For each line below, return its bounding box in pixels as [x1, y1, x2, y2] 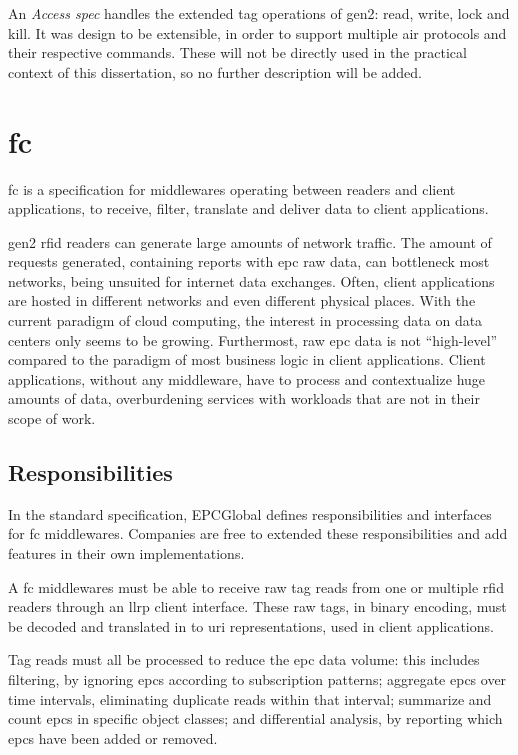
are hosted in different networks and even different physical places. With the [8, 290, 476, 311]
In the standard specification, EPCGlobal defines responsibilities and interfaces [8, 503, 492, 524]
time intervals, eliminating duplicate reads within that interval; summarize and [8, 688, 492, 709]
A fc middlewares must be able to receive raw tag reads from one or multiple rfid [8, 576, 504, 597]
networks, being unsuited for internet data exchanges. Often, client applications [8, 270, 495, 291]
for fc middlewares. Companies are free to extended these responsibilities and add [8, 523, 508, 544]
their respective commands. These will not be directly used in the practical [8, 42, 467, 63]
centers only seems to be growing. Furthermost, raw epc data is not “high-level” [8, 329, 498, 350]
